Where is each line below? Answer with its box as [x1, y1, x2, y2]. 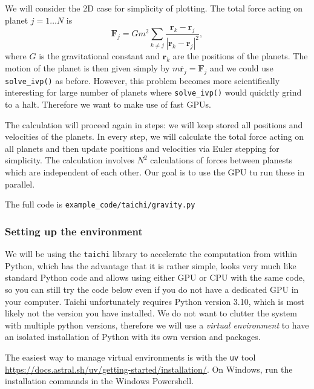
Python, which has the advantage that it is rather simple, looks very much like [5, 259, 296, 272]
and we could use [210, 61, 273, 74]
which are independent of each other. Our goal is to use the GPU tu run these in [5, 166, 305, 178]
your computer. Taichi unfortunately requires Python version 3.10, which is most [5, 295, 305, 307]
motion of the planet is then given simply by [5, 61, 170, 74]
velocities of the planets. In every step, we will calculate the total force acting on [5, 130, 304, 143]
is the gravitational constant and [39, 50, 160, 62]
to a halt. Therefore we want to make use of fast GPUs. [5, 98, 211, 111]
